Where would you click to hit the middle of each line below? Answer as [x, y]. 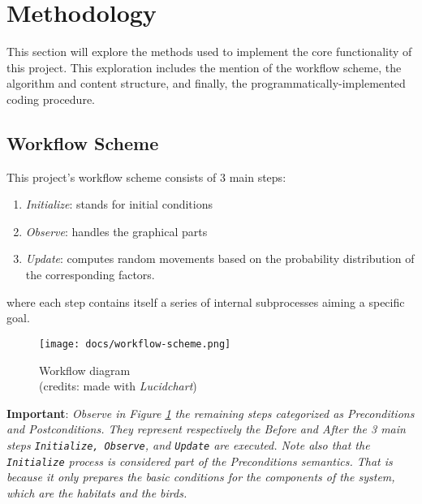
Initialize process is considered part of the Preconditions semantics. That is [200, 461]
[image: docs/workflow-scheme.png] [135, 344]
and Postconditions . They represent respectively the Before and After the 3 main [206, 429]
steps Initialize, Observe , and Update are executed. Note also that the [188, 444]
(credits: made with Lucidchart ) [118, 386]
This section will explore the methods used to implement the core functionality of [209, 52]
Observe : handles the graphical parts [116, 231]
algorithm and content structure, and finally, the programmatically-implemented [206, 83]
